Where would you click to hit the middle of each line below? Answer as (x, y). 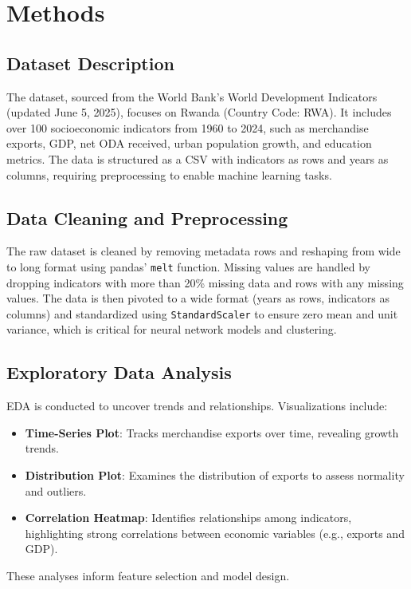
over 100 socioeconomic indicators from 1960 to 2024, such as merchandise (188, 127)
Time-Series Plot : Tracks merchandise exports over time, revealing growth (212, 432)
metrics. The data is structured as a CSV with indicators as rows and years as (198, 158)
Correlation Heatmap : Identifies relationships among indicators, (188, 518)
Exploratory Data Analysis (119, 372)
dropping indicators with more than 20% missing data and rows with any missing (205, 282)
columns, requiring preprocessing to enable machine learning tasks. (169, 174)
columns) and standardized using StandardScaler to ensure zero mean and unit (202, 313)
